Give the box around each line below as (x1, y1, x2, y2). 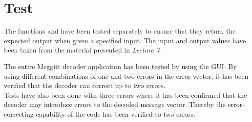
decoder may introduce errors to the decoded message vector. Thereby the (4, 99, 226, 109)
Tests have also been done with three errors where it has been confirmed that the (4, 89, 247, 100)
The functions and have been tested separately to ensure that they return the (4, 26, 236, 36)
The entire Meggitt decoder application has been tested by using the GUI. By (4, 61, 237, 71)
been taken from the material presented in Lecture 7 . (4, 45, 164, 55)
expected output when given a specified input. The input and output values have (4, 35, 246, 45)
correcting (4, 108, 34, 119)
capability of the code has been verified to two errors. (36, 108, 195, 119)
